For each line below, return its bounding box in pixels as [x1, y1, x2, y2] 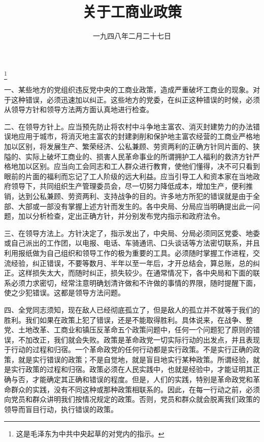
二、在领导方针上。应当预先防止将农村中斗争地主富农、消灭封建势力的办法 [4, 121, 253, 131]
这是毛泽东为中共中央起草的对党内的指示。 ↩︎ [16, 428, 164, 439]
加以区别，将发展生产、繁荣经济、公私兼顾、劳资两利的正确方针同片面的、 [4, 141, 253, 152]
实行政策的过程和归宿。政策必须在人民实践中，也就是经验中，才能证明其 [11, 364, 253, 375]
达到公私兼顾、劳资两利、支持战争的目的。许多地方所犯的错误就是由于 [18, 190, 253, 201]
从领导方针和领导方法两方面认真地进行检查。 [4, 104, 153, 115]
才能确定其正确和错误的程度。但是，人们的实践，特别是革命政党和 [32, 374, 253, 385]
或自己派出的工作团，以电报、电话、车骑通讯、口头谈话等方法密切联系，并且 [4, 237, 260, 248]
